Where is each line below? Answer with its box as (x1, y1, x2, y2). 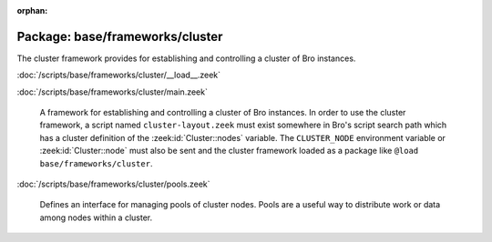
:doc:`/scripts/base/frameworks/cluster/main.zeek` (16, 86, 209, 97)
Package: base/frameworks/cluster (16, 28, 223, 45)
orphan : (16, 5, 48, 15)
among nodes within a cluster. (39, 212, 153, 223)
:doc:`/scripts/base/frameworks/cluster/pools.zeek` (16, 178, 210, 190)
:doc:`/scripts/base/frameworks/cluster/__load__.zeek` (16, 69, 221, 81)
